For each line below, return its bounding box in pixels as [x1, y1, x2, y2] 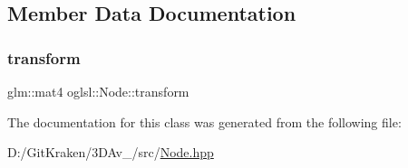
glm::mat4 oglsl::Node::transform [7, 82, 189, 100]
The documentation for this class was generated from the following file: [7, 112, 402, 131]
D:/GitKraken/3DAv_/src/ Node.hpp [7, 143, 214, 162]
